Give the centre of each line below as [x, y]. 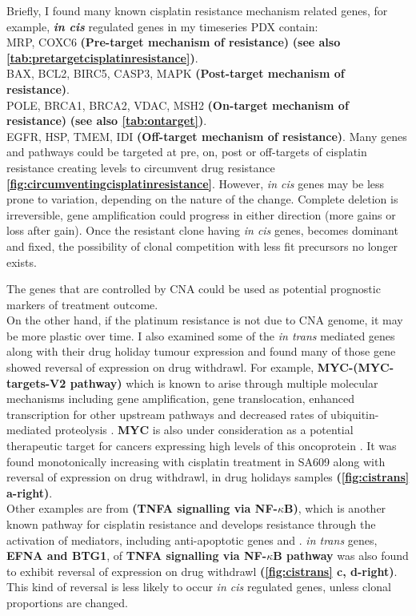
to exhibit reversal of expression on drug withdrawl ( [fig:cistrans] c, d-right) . [202, 571]
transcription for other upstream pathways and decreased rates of [167, 414]
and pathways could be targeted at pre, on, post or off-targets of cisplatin [187, 152]
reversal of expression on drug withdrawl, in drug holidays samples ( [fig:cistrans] [208, 477]
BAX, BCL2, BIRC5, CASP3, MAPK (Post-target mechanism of [176, 73]
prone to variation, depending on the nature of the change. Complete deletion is [202, 199]
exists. [22, 262]
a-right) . [30, 492]
